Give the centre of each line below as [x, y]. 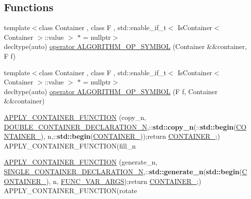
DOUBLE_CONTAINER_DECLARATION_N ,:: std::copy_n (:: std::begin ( [120, 126]
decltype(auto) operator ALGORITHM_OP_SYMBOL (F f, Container [111, 91]
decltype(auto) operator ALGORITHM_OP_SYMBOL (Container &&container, [125, 46]
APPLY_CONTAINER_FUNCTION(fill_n [70, 145]
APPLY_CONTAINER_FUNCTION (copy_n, [75, 117]
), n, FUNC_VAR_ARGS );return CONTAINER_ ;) [124, 181]
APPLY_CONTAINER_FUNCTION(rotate [71, 191]
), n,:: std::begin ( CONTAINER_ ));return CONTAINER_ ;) [130, 136]
